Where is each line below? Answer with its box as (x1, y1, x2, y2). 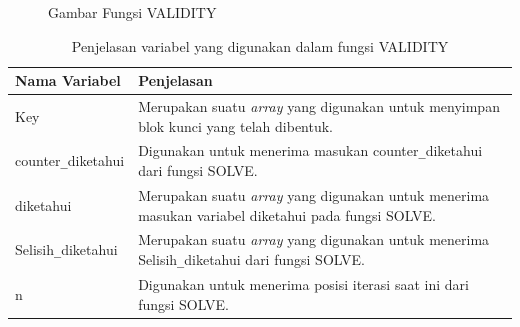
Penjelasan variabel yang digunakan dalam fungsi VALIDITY (71, 35, 449, 56)
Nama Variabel (15, 70, 121, 91)
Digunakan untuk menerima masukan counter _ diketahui (138, 140, 483, 161)
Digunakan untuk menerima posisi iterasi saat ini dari (138, 273, 469, 294)
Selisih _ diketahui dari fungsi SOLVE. (138, 249, 365, 269)
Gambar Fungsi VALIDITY (48, 2, 217, 22)
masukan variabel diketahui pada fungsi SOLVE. (138, 204, 436, 225)
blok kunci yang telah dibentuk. (138, 115, 334, 136)
